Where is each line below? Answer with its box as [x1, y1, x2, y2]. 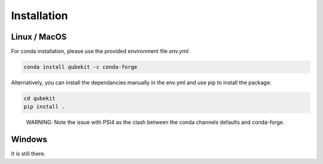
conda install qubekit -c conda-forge [23, 63, 138, 71]
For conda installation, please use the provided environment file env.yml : [11, 48, 190, 55]
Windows [11, 135, 47, 145]
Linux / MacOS [11, 32, 67, 42]
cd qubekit [23, 95, 56, 102]
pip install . [23, 104, 65, 110]
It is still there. [11, 150, 46, 157]
